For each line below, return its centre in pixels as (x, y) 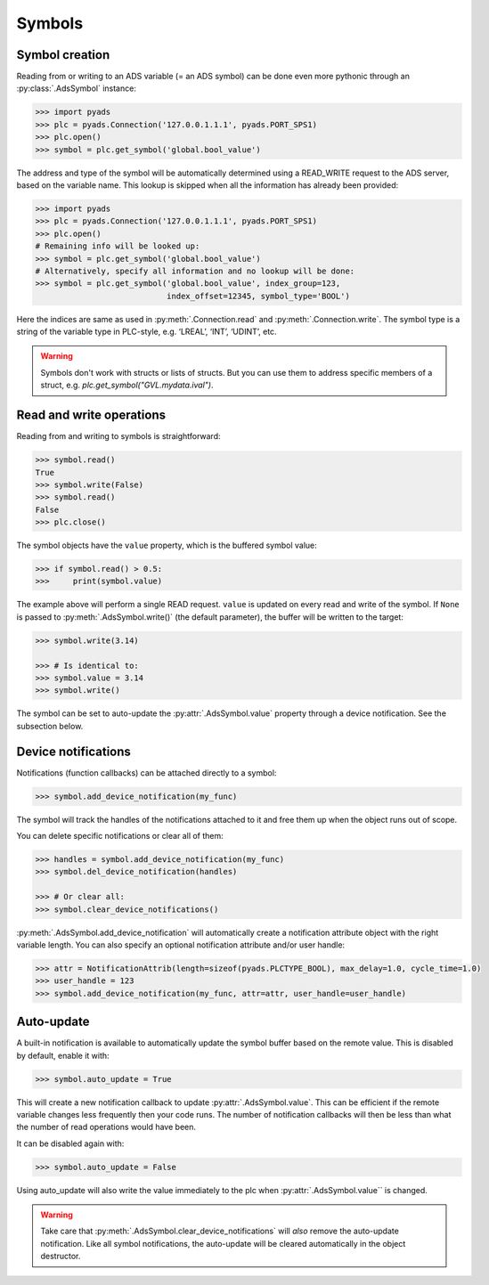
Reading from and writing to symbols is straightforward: (119, 436)
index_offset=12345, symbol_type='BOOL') (258, 296)
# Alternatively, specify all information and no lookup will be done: (195, 271)
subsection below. (50, 726)
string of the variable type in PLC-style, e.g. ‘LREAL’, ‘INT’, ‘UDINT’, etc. (147, 332)
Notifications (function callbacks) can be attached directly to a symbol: (147, 773)
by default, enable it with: (63, 1055)
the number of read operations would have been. (106, 1127)
